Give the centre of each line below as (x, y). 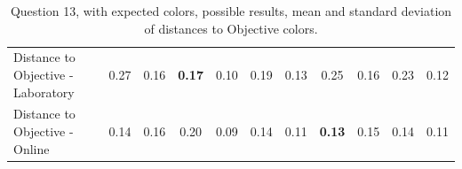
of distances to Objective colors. (231, 28)
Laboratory (44, 92)
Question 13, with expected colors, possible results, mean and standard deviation (231, 11)
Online (32, 148)
